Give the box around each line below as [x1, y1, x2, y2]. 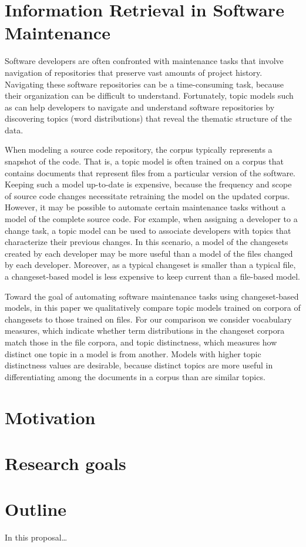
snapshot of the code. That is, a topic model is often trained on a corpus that [5, 155, 284, 167]
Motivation [5, 405, 96, 429]
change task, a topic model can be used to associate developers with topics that [5, 224, 291, 236]
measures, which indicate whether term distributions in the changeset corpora [5, 324, 285, 337]
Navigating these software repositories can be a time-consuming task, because [5, 78, 284, 90]
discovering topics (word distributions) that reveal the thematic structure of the [5, 112, 292, 125]
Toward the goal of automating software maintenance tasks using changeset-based [5, 290, 299, 302]
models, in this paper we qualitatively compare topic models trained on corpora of [5, 301, 301, 314]
